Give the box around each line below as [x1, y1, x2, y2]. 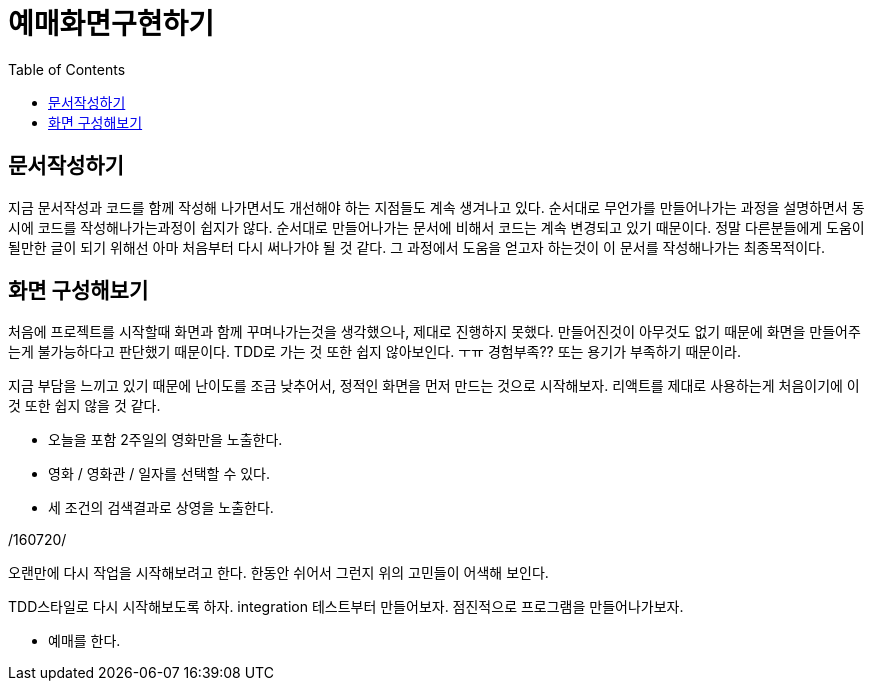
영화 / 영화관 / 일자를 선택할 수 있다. [48, 465, 271, 483]
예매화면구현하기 [8, 7, 215, 41]
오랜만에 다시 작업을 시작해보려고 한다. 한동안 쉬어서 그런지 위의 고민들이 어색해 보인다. [8, 564, 549, 582]
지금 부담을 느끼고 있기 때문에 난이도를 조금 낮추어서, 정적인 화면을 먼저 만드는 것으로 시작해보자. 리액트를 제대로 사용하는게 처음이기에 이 [8, 377, 860, 395]
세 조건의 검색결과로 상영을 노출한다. [48, 499, 274, 517]
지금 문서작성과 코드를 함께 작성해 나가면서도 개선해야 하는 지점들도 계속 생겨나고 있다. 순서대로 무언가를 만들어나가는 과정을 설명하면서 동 [8, 198, 865, 216]
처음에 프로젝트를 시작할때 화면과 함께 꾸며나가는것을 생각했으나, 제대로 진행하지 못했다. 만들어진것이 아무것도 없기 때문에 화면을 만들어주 [8, 323, 861, 341]
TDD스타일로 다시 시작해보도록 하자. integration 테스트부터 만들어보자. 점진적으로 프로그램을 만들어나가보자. [8, 598, 684, 616]
